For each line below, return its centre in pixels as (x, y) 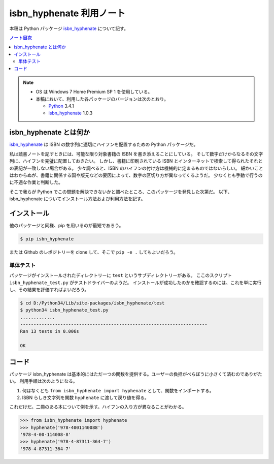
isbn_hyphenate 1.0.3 (71, 113)
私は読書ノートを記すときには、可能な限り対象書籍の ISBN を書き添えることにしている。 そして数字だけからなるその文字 (136, 154)
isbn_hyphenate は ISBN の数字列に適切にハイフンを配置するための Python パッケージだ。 (104, 144)
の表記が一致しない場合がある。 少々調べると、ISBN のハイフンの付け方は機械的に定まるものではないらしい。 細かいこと (136, 168)
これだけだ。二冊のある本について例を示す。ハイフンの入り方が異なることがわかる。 (98, 407)
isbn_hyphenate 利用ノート (67, 13)
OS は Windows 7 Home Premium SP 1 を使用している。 (94, 92)
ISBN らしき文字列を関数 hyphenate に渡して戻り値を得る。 (85, 397)
